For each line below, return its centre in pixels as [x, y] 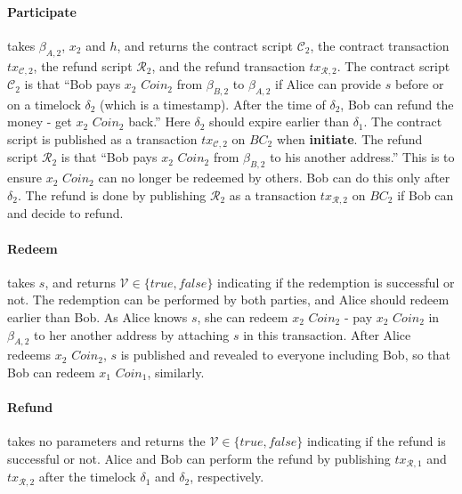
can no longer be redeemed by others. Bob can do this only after [274, 178]
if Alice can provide [328, 84]
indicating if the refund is [376, 441]
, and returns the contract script [205, 45]
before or [419, 84]
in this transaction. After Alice [327, 334]
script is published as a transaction [102, 139]
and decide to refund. [65, 213]
